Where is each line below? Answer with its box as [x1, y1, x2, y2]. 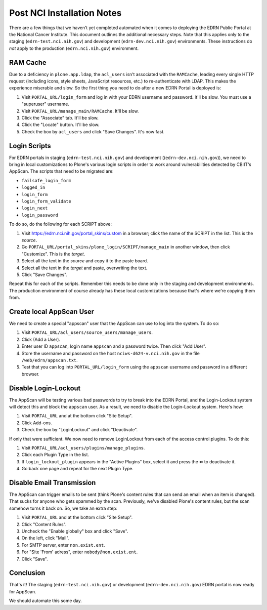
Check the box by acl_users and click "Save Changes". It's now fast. [21, 128, 165, 134]
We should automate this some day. [9, 598, 82, 604]
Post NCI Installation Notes [9, 7, 122, 18]
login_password [21, 212, 59, 218]
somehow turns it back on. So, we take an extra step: [9, 505, 118, 511]
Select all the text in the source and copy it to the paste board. [21, 258, 148, 264]
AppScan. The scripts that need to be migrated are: [9, 168, 114, 174]
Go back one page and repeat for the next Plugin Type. [21, 466, 133, 472]
